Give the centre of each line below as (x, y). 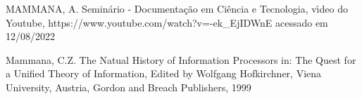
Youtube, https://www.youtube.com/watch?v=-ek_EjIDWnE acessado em (167, 22)
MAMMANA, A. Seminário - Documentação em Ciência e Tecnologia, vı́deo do (177, 8)
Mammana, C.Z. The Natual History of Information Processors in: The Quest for (181, 59)
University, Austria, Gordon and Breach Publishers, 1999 (129, 87)
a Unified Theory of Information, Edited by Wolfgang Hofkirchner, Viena (164, 73)
